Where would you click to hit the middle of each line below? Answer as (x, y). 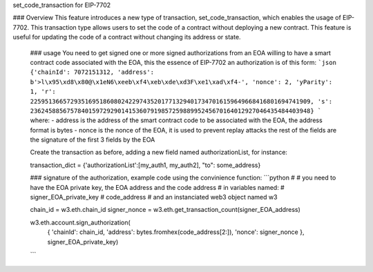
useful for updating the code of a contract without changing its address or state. (127, 37)
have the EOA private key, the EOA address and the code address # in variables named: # (157, 187)
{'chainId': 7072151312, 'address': (92, 72)
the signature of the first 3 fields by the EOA (93, 140)
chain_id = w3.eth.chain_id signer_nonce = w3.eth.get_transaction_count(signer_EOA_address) (165, 210)
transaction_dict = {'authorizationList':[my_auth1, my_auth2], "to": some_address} (145, 165)
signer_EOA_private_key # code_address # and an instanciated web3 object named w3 (154, 197)
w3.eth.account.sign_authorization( (80, 222)
